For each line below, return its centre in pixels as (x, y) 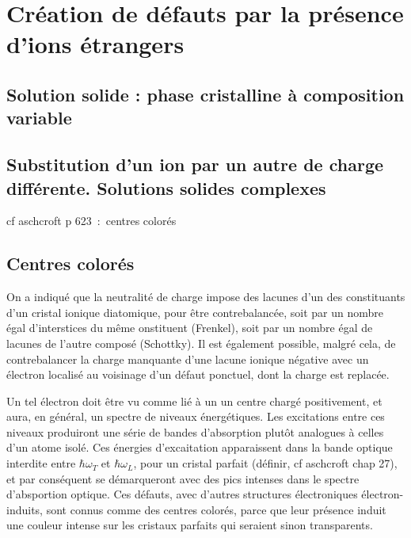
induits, (25, 509)
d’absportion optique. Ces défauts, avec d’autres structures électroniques (182, 494)
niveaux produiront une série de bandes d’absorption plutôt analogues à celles (195, 431)
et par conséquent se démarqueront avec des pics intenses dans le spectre (183, 478)
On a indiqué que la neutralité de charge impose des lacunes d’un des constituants (206, 297)
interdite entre (41, 463)
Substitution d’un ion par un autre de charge (195, 164)
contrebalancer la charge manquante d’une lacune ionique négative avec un (188, 359)
